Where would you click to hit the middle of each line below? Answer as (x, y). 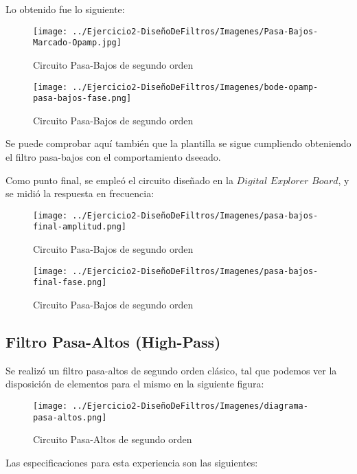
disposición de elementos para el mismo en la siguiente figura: (135, 384)
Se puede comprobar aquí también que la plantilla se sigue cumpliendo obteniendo (178, 143)
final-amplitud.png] (80, 227)
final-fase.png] (70, 283)
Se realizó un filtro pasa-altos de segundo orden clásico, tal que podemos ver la (171, 370)
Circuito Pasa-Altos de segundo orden (113, 439)
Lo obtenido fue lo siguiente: (65, 9)
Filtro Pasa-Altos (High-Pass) (113, 341)
